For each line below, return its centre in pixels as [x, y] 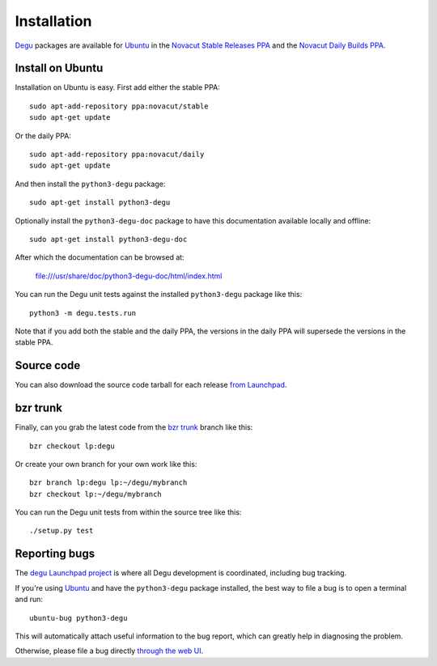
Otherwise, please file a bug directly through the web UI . [109, 651]
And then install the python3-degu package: [90, 184]
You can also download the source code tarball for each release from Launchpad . [151, 385]
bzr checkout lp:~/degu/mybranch [95, 494]
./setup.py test [62, 531]
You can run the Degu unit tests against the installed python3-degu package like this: [159, 295]
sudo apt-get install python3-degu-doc [108, 239]
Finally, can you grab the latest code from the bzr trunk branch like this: [134, 427]
